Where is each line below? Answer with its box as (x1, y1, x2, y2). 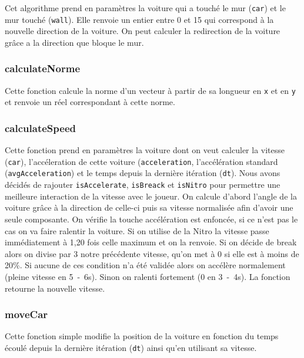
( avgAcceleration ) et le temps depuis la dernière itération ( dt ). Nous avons (5, 167, 280, 179)
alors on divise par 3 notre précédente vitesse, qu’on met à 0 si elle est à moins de (5, 247, 299, 259)
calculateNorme (5, 61, 81, 76)
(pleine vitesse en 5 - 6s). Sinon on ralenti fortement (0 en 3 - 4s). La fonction (5, 270, 290, 282)
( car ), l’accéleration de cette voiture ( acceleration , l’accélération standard (5, 155, 278, 167)
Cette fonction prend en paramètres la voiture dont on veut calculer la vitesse (5, 144, 285, 156)
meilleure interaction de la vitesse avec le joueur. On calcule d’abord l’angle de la (5, 190, 297, 202)
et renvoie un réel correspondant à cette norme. (5, 96, 175, 108)
